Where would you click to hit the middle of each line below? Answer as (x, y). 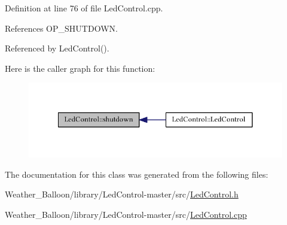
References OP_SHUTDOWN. (61, 28)
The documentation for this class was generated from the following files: (137, 174)
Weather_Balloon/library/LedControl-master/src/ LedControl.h (122, 194)
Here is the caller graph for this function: (80, 68)
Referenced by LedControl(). (57, 48)
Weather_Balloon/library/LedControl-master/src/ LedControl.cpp (126, 214)
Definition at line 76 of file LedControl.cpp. (84, 8)
